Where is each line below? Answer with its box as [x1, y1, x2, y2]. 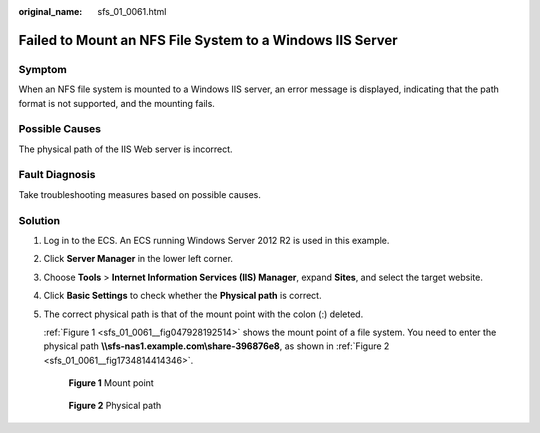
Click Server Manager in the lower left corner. [43, 253, 234, 265]
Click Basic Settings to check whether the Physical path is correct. [43, 290, 322, 302]
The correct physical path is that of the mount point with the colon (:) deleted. [43, 308, 364, 320]
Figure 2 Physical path [68, 400, 162, 412]
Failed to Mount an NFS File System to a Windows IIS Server [18, 31, 399, 49]
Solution [18, 213, 61, 227]
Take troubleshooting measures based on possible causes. [18, 188, 262, 200]
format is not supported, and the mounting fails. [18, 97, 215, 109]
